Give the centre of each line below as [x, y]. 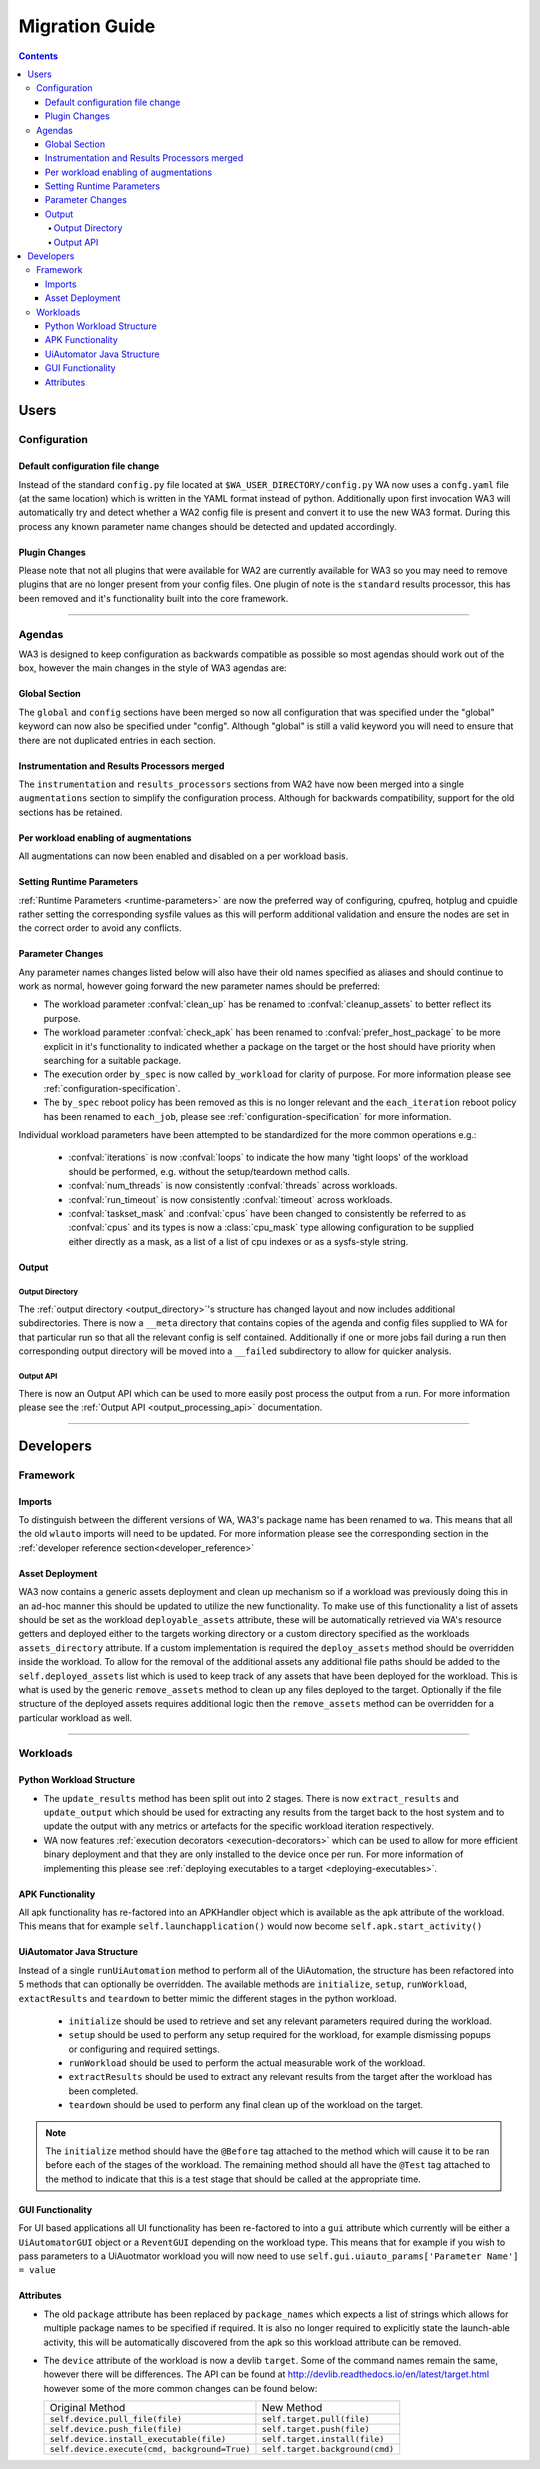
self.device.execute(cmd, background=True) [150, 2449]
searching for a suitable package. [112, 1061]
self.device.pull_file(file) [116, 2419]
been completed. [103, 2091]
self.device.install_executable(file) [138, 2439]
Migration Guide [87, 26]
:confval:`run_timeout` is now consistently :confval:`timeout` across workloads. [231, 1199]
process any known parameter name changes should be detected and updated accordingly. [207, 526]
